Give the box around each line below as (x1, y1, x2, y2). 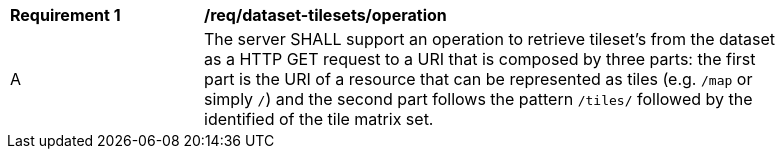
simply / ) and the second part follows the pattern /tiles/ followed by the (204, 89, 753, 109)
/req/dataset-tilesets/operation (204, 5, 447, 25)
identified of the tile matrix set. (204, 109, 434, 129)
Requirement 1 (10, 5, 121, 25)
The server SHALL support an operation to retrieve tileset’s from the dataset (204, 29, 776, 49)
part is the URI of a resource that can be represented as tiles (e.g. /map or (204, 69, 753, 89)
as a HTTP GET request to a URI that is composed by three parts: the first (204, 49, 756, 69)
